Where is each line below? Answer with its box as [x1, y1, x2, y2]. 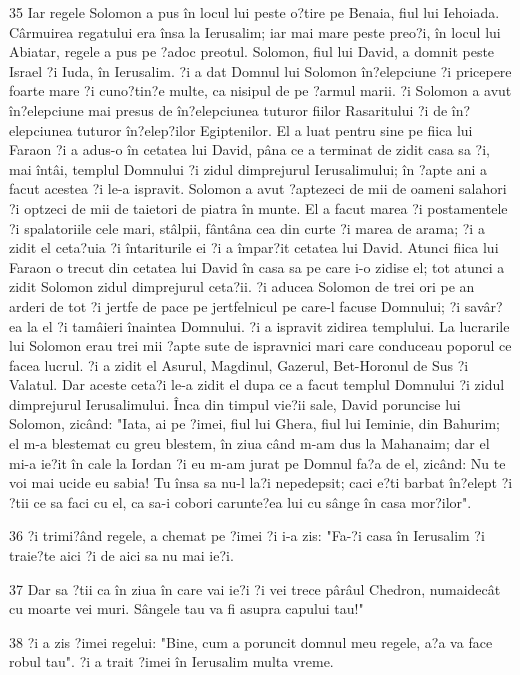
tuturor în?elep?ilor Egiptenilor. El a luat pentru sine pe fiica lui [77, 119, 473, 140]
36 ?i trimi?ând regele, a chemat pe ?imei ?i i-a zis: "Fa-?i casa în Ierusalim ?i [9, 525, 485, 546]
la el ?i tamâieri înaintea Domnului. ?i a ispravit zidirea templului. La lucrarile [26, 315, 510, 336]
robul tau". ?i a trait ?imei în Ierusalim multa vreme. [9, 651, 334, 672]
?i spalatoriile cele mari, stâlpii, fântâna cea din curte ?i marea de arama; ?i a [9, 217, 485, 238]
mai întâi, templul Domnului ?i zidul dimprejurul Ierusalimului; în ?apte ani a [9, 158, 488, 179]
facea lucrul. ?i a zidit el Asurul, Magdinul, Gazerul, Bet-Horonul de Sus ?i [9, 354, 469, 375]
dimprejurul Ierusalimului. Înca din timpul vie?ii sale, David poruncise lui [9, 393, 461, 414]
